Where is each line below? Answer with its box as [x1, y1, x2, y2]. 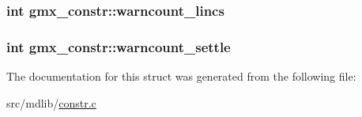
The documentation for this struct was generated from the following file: [6, 68, 356, 85]
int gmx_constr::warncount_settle [6, 36, 231, 56]
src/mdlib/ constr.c [6, 94, 96, 111]
